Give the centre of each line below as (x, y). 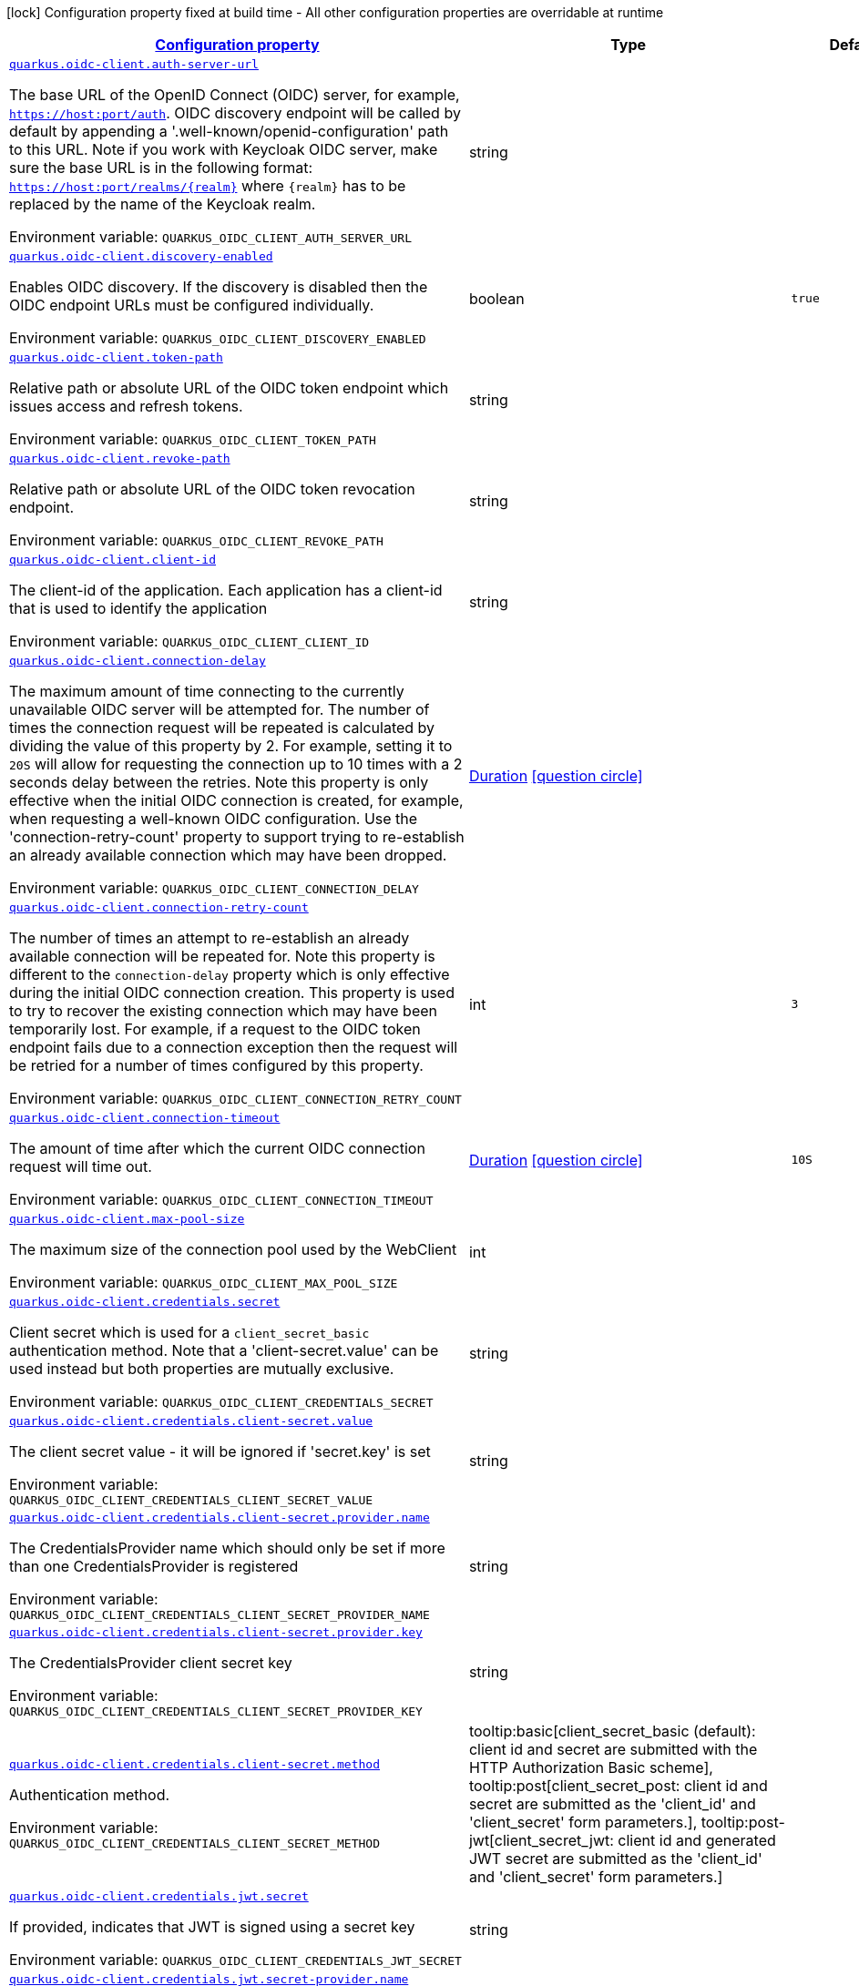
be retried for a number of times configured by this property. (216, 1065)
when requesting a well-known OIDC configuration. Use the (214, 819)
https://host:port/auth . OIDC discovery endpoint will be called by (235, 113)
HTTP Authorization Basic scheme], (591, 1767)
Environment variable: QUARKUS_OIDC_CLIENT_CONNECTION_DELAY (214, 888)
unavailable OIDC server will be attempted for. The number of (220, 709)
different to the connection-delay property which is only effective (230, 974)
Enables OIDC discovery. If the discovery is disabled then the (219, 287)
